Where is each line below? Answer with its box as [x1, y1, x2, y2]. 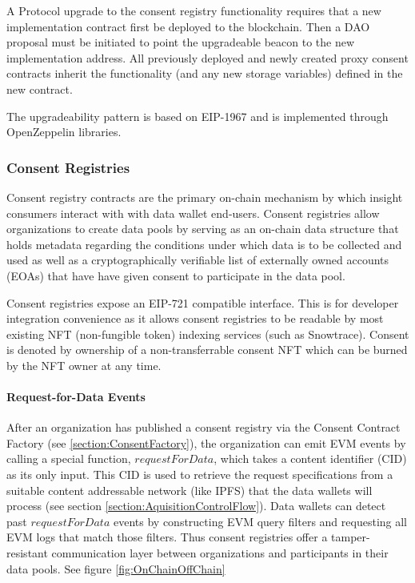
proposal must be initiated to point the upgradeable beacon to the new [6, 34, 355, 50]
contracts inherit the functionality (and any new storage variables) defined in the [6, 65, 403, 82]
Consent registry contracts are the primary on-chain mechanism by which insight [6, 188, 403, 205]
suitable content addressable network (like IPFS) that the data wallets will [6, 481, 373, 498]
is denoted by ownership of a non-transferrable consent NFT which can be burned [6, 341, 408, 358]
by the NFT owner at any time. [6, 356, 162, 373]
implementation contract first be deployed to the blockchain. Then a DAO [6, 18, 370, 34]
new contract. [6, 80, 73, 97]
